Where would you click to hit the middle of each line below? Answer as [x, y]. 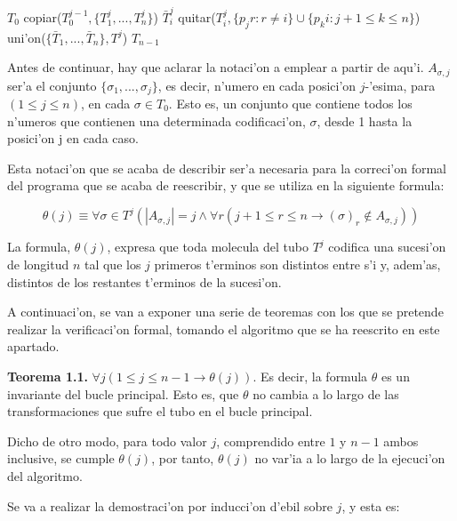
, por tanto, [183, 458]
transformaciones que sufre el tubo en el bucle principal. [160, 411]
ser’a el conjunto [52, 85]
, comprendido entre [271, 441]
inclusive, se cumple [61, 458]
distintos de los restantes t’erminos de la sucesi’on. [144, 281]
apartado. [33, 346]
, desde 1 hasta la [365, 120]
